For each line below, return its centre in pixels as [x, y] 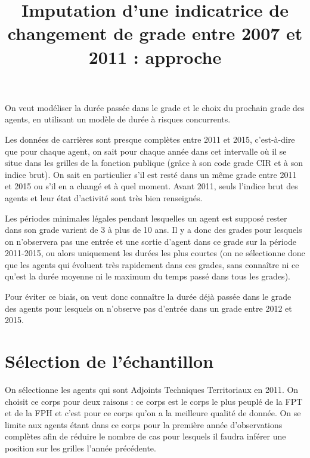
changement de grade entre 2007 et [155, 33]
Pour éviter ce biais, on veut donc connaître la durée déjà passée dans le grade [148, 296]
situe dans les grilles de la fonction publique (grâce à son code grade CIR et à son [154, 163]
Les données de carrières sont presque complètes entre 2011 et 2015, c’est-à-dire [150, 139]
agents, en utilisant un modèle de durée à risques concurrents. [118, 119]
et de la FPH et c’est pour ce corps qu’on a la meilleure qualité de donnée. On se [153, 413]
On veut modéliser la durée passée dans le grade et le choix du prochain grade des [155, 107]
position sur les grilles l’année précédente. [80, 448]
